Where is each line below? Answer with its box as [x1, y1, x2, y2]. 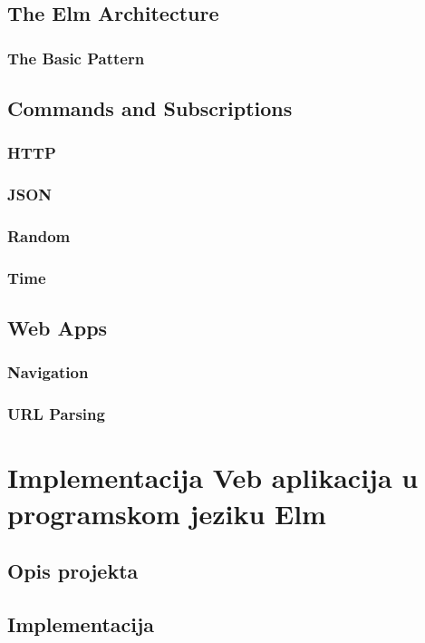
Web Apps [7, 314, 108, 342]
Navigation [7, 361, 89, 384]
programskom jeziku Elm [7, 494, 326, 531]
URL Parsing [7, 403, 105, 425]
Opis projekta [7, 557, 139, 585]
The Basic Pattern [7, 46, 145, 69]
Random [7, 225, 71, 248]
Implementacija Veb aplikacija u [7, 459, 419, 496]
